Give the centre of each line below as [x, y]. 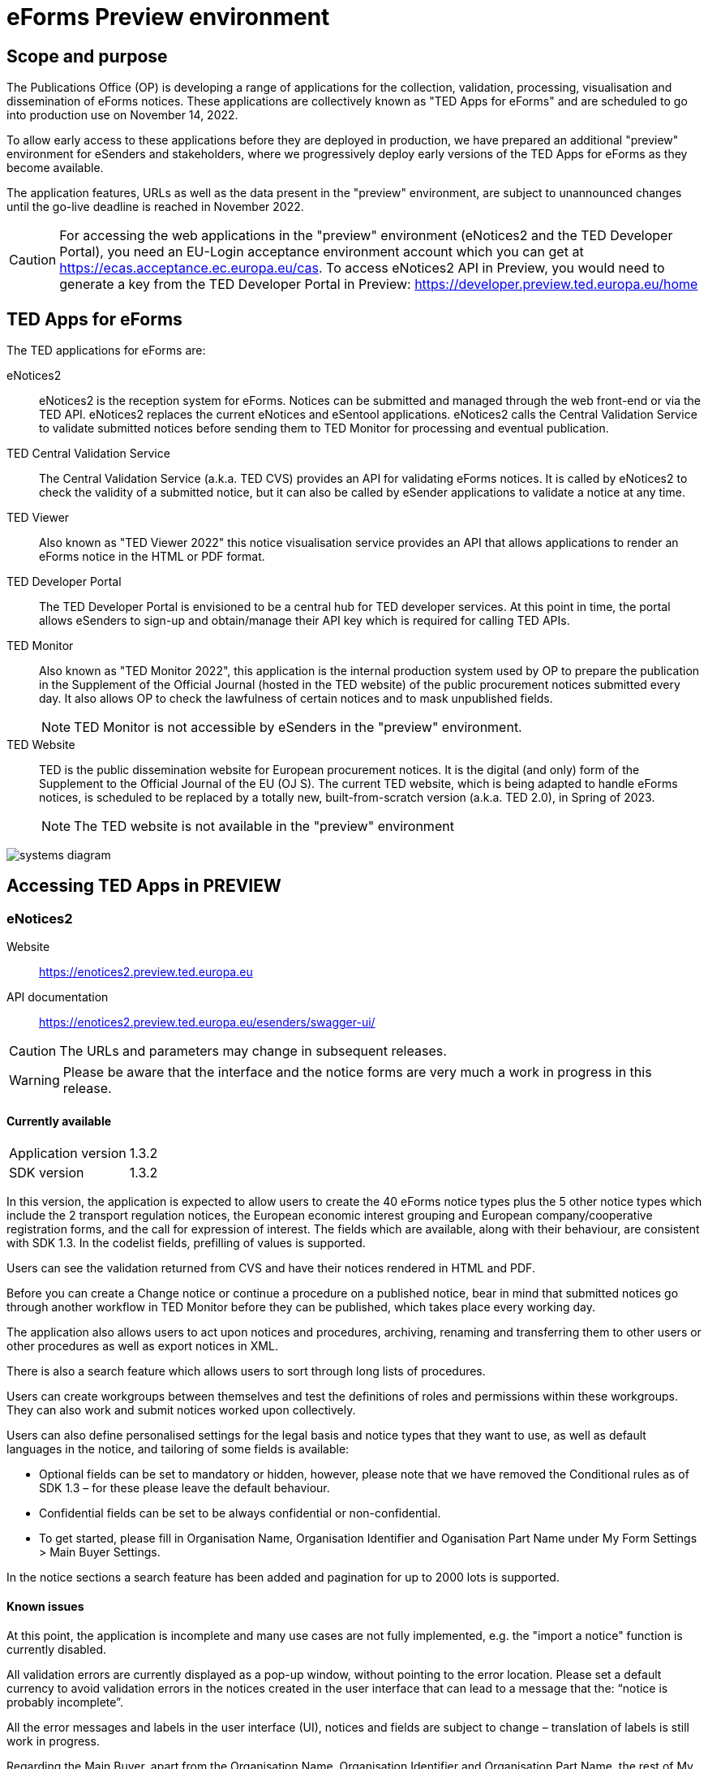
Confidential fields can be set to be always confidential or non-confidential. [240, 1513]
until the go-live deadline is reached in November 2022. [155, 207]
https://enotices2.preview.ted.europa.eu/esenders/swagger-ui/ [207, 1022]
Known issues [45, 1607]
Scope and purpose [87, 56]
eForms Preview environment [168, 17]
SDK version [47, 1173]
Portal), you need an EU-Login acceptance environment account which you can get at [322, 252]
